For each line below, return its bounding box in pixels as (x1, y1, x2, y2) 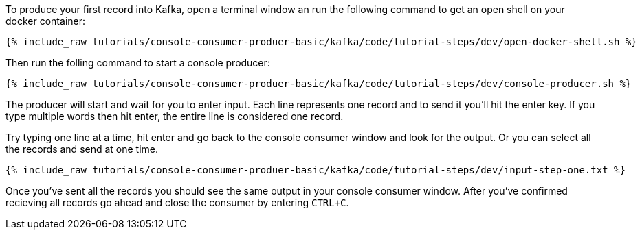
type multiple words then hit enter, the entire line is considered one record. (5, 110, 344, 122)
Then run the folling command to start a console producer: (5, 57, 270, 69)
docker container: (5, 15, 86, 27)
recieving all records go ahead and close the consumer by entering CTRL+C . (5, 197, 349, 208)
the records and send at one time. (5, 143, 159, 155)
